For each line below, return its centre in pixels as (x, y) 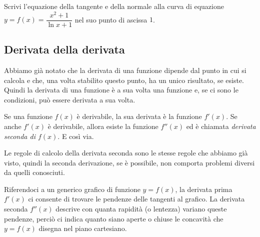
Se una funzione (28, 116)
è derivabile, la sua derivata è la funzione (139, 116)
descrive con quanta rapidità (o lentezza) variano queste (141, 209)
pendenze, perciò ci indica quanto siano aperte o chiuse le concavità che (114, 218)
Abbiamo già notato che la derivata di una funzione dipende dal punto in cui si (125, 70)
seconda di (20, 136)
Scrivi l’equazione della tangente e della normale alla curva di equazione (114, 6)
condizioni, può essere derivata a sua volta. (70, 99)
